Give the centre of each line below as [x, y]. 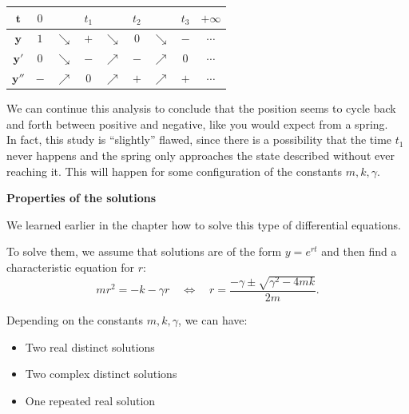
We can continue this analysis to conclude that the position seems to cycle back [201, 108]
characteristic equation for [71, 267]
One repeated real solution [90, 400]
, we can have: [213, 320]
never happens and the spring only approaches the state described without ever [201, 155]
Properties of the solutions [81, 198]
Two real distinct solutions [90, 346]
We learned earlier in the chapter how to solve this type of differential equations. [204, 224]
